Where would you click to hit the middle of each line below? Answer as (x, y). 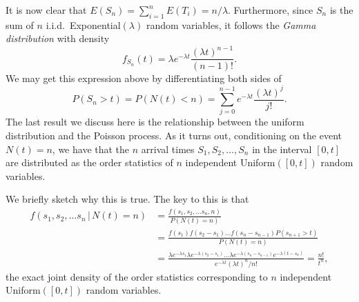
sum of (20, 24)
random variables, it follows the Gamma (231, 24)
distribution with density (58, 38)
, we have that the (91, 149)
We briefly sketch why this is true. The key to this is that (127, 199)
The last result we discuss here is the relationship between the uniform (155, 122)
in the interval (282, 149)
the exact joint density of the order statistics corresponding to (137, 276)
